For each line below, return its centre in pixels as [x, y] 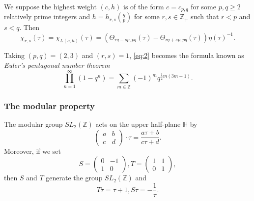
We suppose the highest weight [50, 6]
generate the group [74, 178]
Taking [14, 55]
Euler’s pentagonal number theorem [57, 65]
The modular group [33, 124]
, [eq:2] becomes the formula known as [187, 55]
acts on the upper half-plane [138, 124]
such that [205, 16]
